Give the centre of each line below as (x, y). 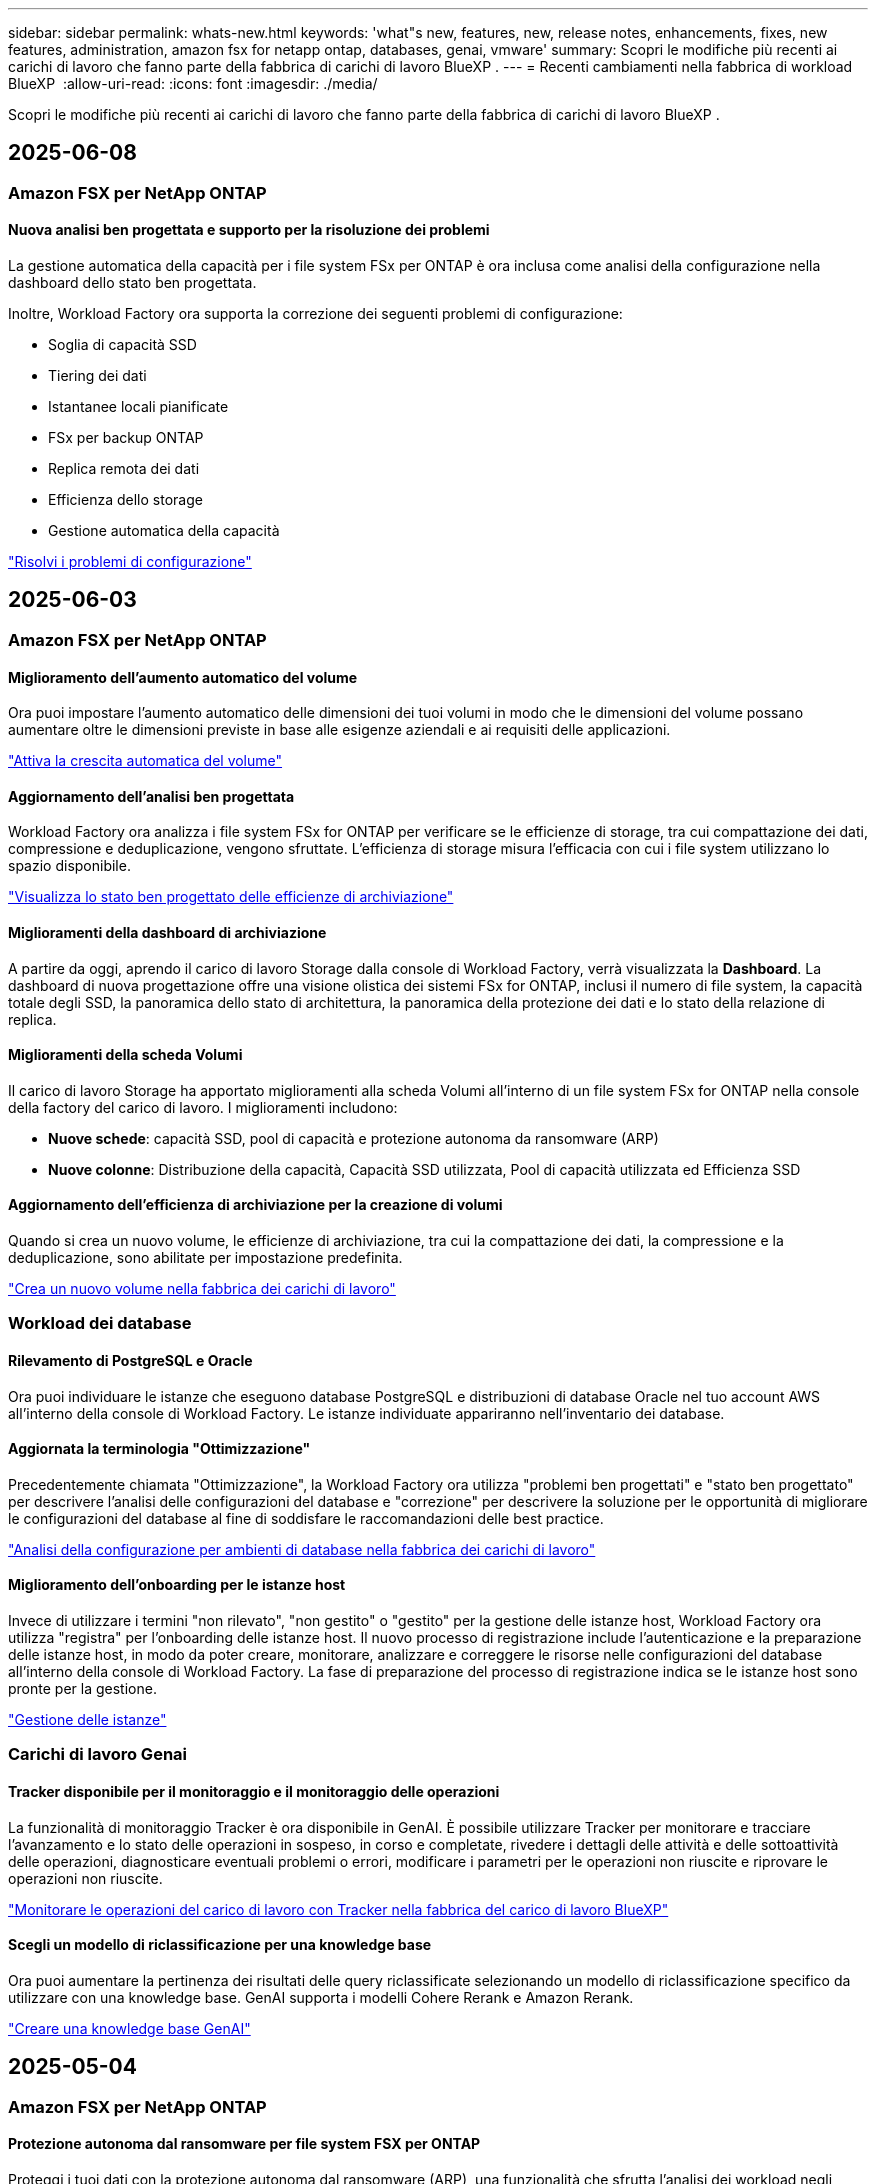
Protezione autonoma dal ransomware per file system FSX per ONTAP (244, 2144)
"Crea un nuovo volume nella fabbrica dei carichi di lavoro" (202, 1288)
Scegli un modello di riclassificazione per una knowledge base (220, 1945)
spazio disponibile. (69, 866)
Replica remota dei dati (124, 469)
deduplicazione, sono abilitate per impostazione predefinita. (205, 1257)
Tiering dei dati (97, 376)
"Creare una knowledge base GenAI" (129, 2028)
